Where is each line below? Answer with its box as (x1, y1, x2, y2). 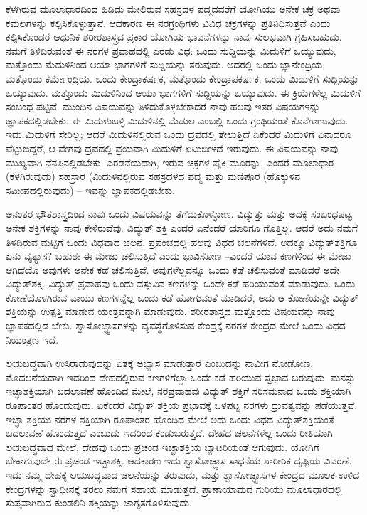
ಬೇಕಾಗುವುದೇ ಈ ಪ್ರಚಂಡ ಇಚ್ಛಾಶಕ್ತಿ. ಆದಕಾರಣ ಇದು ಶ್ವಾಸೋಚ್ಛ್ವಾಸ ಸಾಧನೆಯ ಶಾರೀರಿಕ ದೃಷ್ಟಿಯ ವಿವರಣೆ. (6, 453, 352, 468)
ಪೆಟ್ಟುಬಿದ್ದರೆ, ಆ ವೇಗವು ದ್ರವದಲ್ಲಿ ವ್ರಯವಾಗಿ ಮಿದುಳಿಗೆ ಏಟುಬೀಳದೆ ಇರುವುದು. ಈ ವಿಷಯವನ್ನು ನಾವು (6, 140, 339, 155)
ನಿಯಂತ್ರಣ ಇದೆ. (6, 331, 59, 346)
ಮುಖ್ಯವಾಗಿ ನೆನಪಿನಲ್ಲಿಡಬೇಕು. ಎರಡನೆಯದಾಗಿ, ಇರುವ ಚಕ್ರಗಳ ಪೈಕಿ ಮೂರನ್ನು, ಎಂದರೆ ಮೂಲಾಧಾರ (6, 154, 334, 169)
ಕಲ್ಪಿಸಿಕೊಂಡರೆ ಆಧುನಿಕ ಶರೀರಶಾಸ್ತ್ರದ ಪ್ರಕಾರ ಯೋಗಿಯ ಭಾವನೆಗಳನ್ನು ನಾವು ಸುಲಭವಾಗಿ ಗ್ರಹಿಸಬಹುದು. (6, 29, 342, 44)
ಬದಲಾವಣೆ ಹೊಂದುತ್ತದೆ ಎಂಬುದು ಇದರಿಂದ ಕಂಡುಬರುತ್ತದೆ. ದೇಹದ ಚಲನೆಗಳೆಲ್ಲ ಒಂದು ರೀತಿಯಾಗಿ (6, 425, 333, 440)
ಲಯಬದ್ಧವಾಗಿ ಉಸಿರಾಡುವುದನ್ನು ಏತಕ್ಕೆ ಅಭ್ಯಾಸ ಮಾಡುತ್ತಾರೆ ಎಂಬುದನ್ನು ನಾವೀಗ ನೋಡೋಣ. (6, 356, 314, 371)
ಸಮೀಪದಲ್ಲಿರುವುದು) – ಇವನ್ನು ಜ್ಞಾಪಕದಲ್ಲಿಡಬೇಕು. (6, 182, 175, 197)
